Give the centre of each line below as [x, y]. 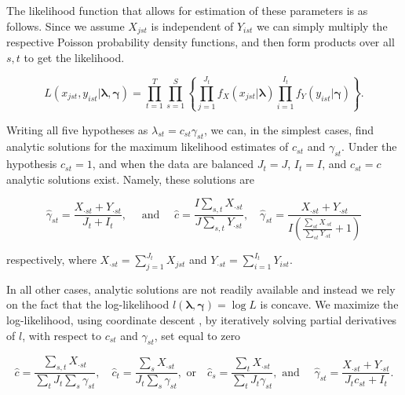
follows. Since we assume [66, 26]
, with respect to [62, 335]
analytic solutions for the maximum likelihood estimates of [148, 146]
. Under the [369, 146]
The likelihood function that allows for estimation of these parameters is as [187, 10]
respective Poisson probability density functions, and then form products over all [201, 42]
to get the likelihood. [74, 57]
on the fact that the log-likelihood [88, 304]
